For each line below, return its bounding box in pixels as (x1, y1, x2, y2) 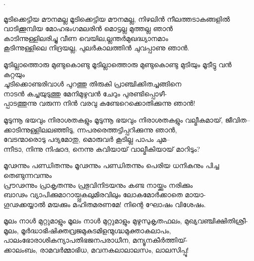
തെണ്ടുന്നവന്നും (3, 170, 52, 180)
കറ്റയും (3, 69, 25, 79)
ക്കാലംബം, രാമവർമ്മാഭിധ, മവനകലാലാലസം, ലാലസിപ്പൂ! (3, 245, 189, 255)
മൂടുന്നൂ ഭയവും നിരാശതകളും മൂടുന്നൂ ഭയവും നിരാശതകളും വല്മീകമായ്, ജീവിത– (3, 114, 250, 125)
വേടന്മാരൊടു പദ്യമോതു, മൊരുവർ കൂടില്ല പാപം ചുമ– (3, 134, 170, 144)
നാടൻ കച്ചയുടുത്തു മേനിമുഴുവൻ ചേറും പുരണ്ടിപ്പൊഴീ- (3, 88, 167, 98)
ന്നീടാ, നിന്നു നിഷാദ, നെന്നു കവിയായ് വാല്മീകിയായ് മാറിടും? (3, 143, 200, 154)
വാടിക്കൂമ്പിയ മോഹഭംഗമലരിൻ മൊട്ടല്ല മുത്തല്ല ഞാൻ (3, 23, 173, 34)
